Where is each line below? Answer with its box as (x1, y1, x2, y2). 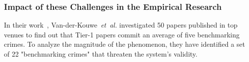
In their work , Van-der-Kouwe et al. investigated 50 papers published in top (4, 20, 238, 30)
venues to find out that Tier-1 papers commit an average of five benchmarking (4, 29, 240, 39)
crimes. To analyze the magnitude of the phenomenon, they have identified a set (4, 39, 245, 49)
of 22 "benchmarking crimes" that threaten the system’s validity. (4, 49, 197, 59)
